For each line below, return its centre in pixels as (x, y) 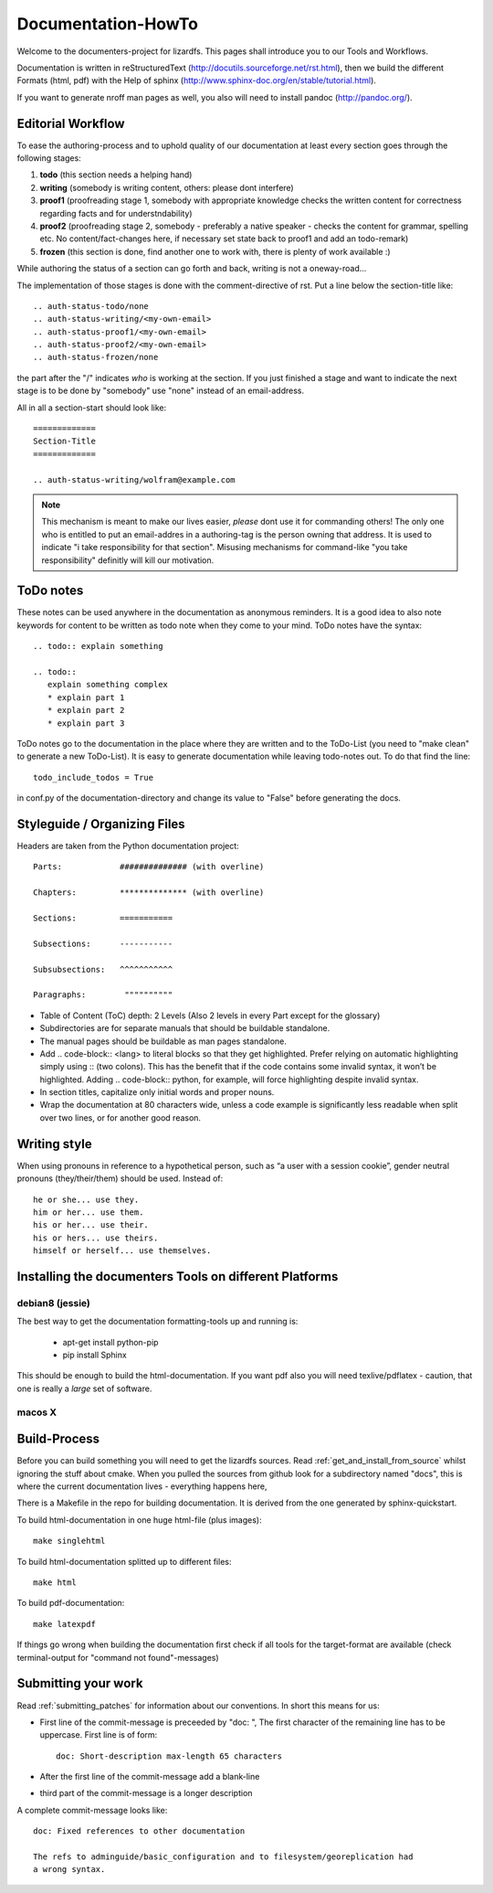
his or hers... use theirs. (96, 1238)
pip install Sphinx (94, 1355)
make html (55, 1583)
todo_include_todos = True (94, 777)
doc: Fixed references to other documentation (139, 1831)
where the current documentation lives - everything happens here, (142, 1486)
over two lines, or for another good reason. (120, 1117)
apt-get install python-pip (110, 1342)
